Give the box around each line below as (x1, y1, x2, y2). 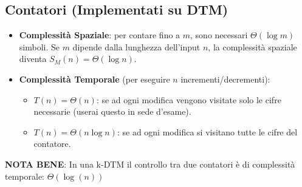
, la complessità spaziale (208, 40, 297, 53)
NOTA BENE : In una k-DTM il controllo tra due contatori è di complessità (5, 157, 295, 170)
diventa (19, 52, 47, 65)
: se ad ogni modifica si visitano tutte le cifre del (117, 125, 298, 138)
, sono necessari (190, 29, 248, 41)
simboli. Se (19, 40, 60, 53)
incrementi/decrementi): (180, 72, 270, 85)
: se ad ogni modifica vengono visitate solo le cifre (96, 93, 281, 106)
